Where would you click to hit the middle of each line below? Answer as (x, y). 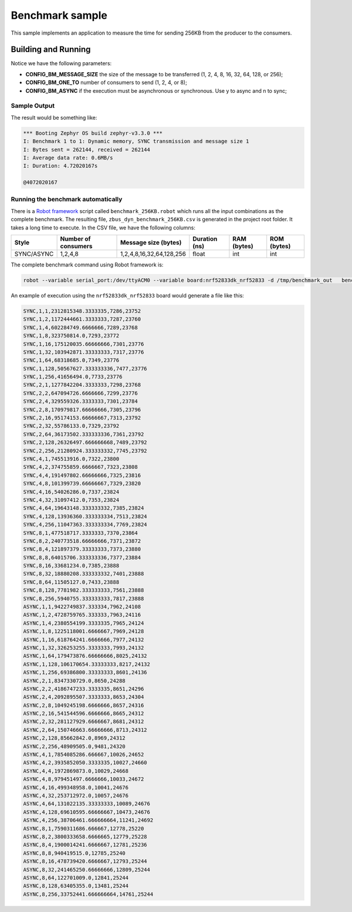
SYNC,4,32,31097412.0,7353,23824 (71, 500)
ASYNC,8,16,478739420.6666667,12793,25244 (85, 862)
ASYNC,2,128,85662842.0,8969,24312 (74, 738)
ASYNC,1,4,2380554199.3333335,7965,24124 (84, 623)
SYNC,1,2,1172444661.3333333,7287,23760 (82, 319)
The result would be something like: (54, 117)
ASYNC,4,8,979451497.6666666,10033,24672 (84, 779)
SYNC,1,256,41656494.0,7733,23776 (73, 377)
